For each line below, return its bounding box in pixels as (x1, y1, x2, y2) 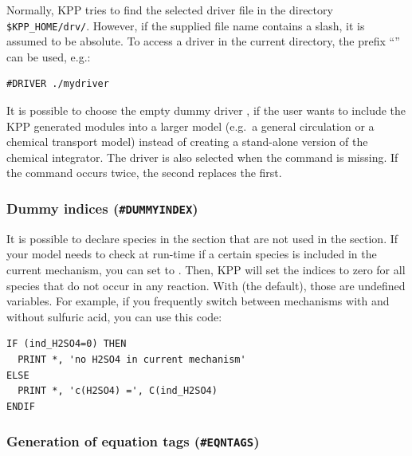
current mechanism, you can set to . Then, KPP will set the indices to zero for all (6, 261, 406, 277)
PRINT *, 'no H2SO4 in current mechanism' (18, 353, 246, 365)
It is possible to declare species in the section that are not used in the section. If (6, 230, 398, 246)
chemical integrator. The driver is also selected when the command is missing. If (6, 148, 398, 165)
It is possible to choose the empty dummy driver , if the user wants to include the (6, 102, 406, 119)
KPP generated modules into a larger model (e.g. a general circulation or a (6, 117, 375, 134)
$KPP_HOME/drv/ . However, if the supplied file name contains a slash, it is (6, 17, 365, 33)
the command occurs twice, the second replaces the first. (6, 164, 282, 181)
